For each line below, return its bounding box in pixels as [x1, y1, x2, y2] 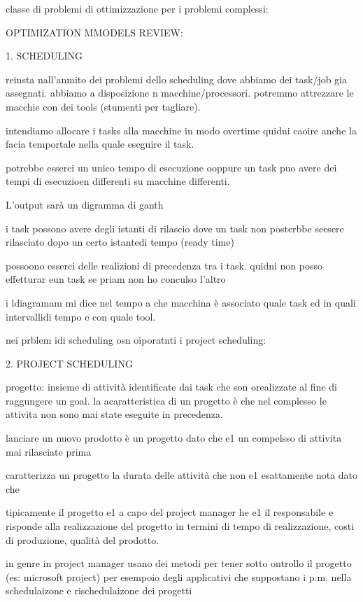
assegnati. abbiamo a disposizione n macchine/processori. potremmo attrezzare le [6, 85, 354, 100]
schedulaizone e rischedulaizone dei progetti [6, 583, 192, 598]
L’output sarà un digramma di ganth [6, 197, 164, 211]
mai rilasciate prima [6, 444, 92, 458]
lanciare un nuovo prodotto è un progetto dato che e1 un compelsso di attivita [6, 430, 342, 445]
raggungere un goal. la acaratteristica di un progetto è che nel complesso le [6, 393, 327, 407]
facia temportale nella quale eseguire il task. [6, 136, 194, 151]
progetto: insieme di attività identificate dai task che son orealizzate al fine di [6, 379, 337, 394]
